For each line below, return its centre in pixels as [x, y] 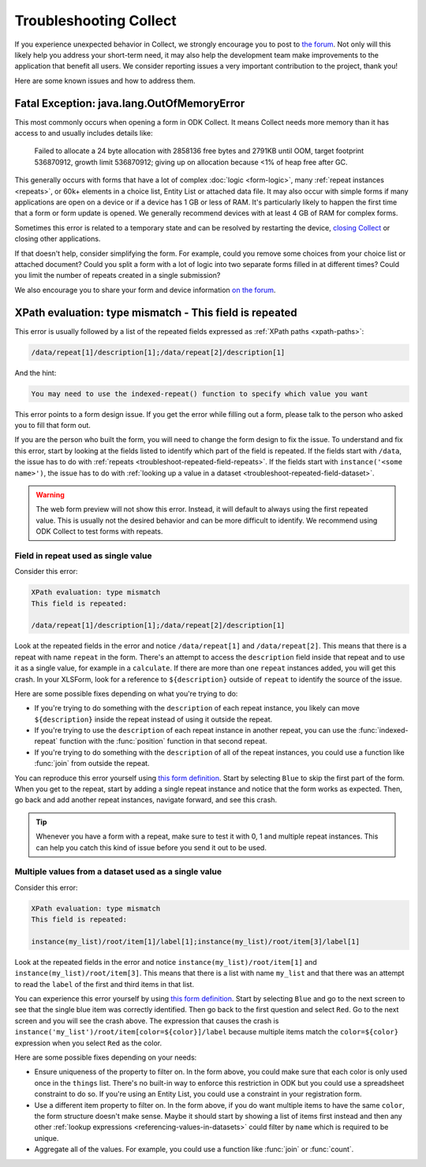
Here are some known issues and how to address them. [105, 81]
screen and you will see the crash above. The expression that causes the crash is [147, 1021]
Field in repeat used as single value [83, 555]
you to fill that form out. [52, 425]
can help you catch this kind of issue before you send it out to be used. [151, 847]
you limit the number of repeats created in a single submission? [118, 276]
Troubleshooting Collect [95, 21]
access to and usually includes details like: [84, 133]
